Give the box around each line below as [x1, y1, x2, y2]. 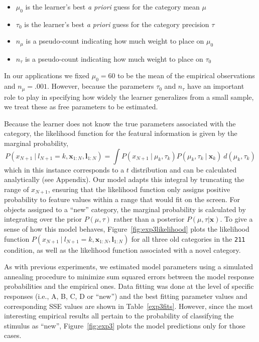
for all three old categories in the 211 [131, 233, 245, 244]
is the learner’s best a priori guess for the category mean [25, 2, 200, 12]
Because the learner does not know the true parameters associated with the [4, 118, 236, 128]
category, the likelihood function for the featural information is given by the [4, 128, 237, 138]
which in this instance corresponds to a [4, 164, 124, 175]
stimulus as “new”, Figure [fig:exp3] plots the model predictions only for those [4, 320, 245, 330]
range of [4, 184, 29, 194]
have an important [187, 81, 244, 91]
